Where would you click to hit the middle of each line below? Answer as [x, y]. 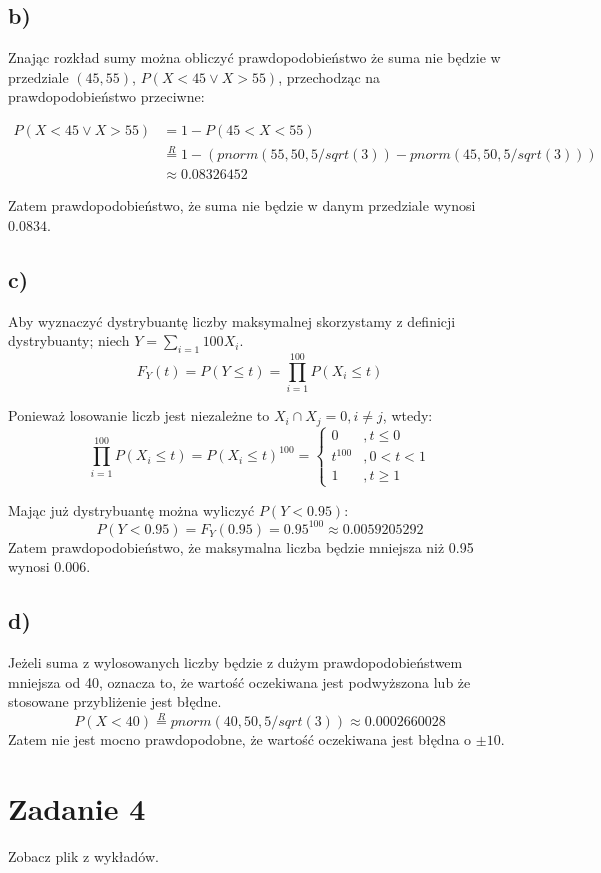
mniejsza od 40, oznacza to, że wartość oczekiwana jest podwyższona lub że [239, 681]
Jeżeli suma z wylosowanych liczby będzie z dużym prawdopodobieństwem [235, 662]
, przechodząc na [329, 76]
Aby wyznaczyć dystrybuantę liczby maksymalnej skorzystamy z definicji [232, 320]
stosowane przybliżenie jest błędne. [115, 701]
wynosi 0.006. [49, 566]
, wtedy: [407, 415]
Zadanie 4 [77, 808]
